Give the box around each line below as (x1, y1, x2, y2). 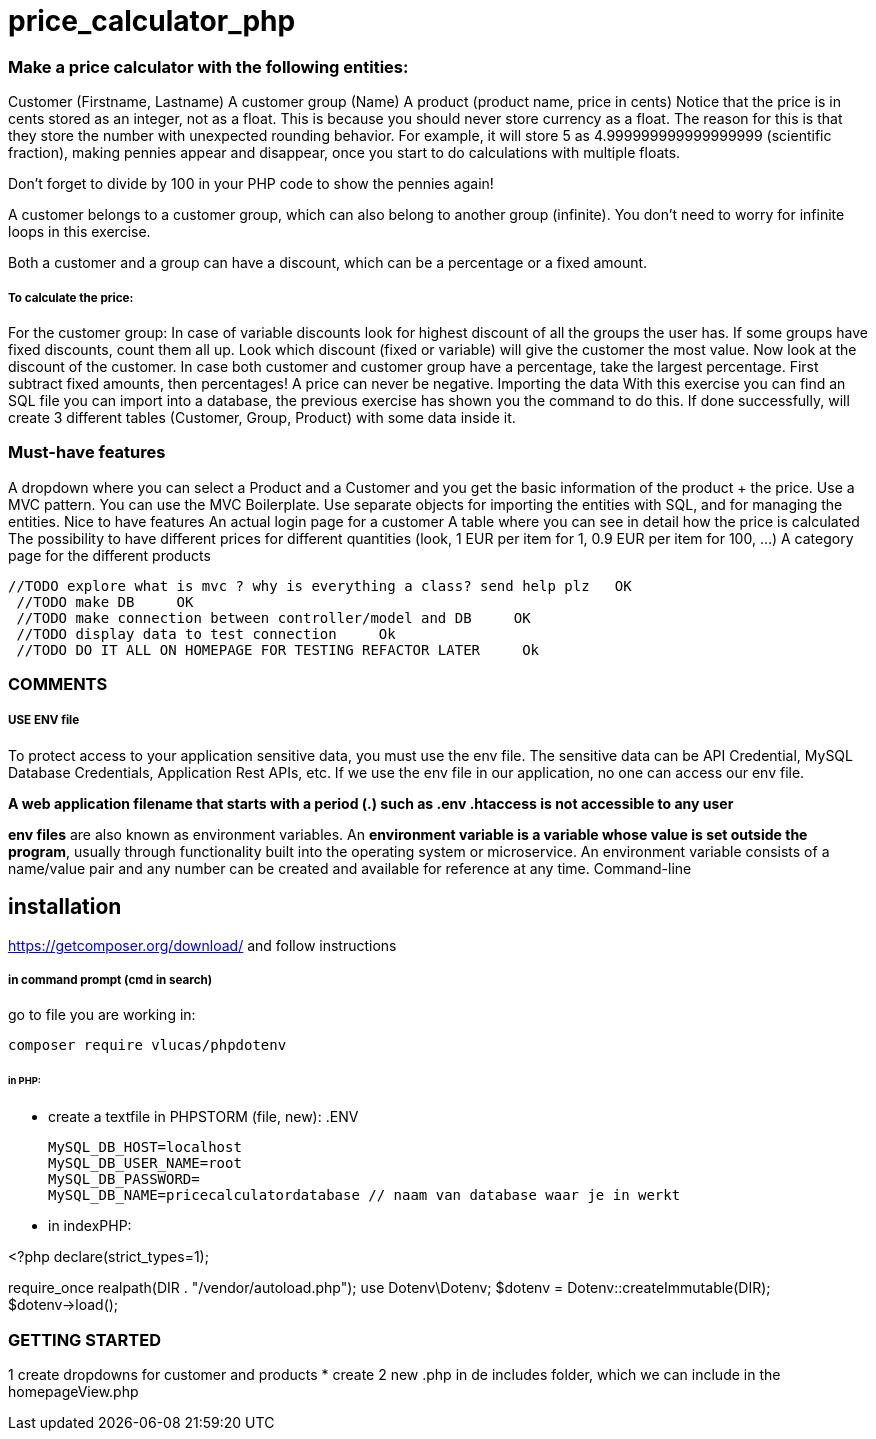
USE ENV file (8, 713, 80, 728)
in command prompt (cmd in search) (8, 973, 213, 988)
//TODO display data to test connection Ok (16, 625, 396, 642)
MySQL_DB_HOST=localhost (48, 1139, 242, 1156)
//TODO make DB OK (16, 593, 194, 610)
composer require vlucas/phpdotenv (8, 1037, 287, 1054)
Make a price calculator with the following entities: (8, 56, 409, 77)
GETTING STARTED (8, 1329, 161, 1350)
